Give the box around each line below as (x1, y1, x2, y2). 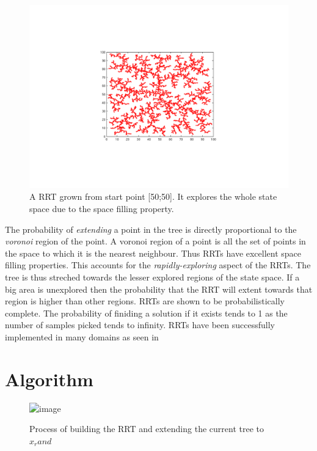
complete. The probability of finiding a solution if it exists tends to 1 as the (5, 306, 288, 319)
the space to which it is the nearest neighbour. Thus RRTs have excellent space (5, 246, 302, 259)
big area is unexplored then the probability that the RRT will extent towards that (5, 282, 313, 295)
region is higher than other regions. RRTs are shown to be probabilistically (5, 295, 285, 307)
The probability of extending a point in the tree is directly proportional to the (5, 222, 297, 235)
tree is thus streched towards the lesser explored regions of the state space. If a (5, 270, 300, 283)
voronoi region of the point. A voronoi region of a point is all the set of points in (5, 235, 306, 248)
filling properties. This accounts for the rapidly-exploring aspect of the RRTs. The (5, 258, 311, 271)
